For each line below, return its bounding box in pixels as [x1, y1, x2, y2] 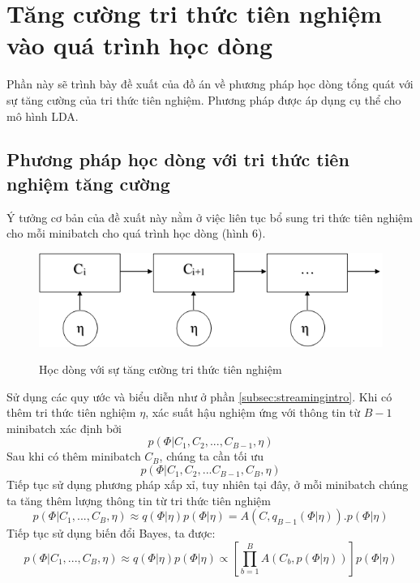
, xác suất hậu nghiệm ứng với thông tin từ [145, 404, 361, 421]
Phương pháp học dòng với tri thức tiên [6, 147, 349, 172]
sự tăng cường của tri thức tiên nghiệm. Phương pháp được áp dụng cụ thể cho [6, 91, 401, 108]
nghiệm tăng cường [6, 170, 170, 195]
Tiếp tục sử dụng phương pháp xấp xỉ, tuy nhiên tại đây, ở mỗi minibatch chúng [6, 476, 409, 493]
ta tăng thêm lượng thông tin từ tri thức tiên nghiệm [6, 491, 271, 508]
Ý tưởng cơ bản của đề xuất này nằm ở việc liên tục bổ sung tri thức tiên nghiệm [6, 208, 414, 225]
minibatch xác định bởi [6, 419, 122, 436]
